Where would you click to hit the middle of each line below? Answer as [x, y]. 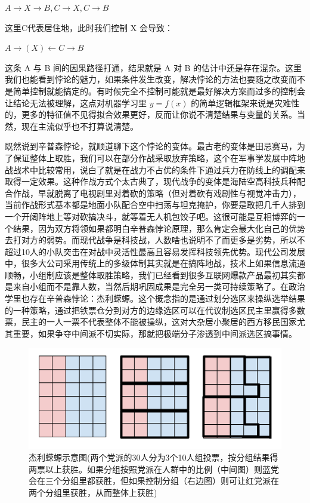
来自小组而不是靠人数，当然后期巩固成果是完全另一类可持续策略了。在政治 [159, 286]
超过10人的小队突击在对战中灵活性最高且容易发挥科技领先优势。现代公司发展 [155, 251]
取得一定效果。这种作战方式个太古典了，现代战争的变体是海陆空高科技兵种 [151, 181]
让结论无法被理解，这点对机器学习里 [76, 102]
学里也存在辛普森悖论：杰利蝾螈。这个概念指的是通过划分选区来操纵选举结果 [155, 298]
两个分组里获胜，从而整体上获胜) [93, 493]
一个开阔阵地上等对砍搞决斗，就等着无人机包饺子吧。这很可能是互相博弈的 [151, 216]
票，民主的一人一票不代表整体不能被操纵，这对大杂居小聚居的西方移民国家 [151, 322]
